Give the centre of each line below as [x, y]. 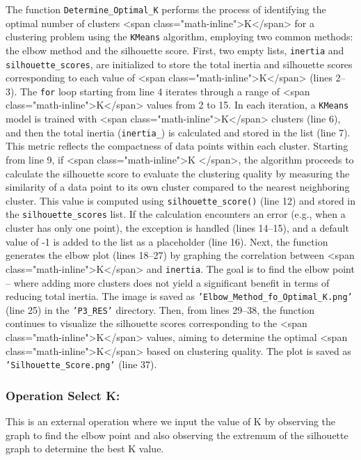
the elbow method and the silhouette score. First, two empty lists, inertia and [175, 50]
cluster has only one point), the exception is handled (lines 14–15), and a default [177, 228]
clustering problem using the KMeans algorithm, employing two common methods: [179, 37]
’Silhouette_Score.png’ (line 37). [81, 364]
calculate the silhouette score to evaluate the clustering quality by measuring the [178, 173]
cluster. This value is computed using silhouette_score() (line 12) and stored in [181, 200]
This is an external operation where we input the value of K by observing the [171, 421]
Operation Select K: [63, 395]
